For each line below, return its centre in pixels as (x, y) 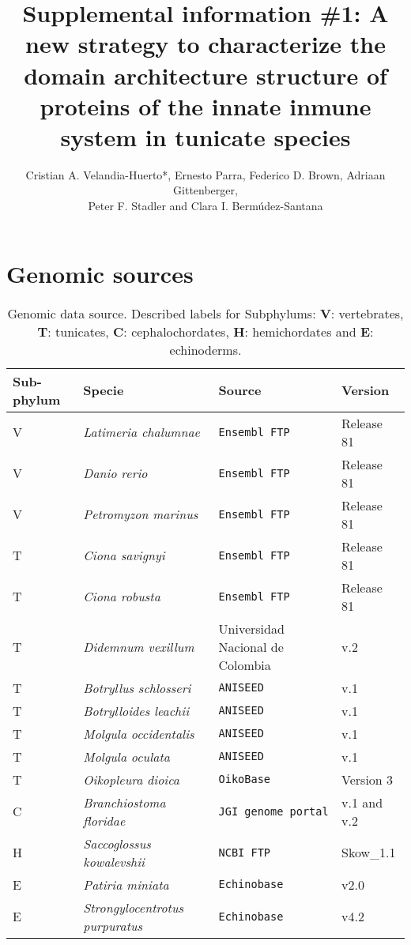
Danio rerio (115, 473)
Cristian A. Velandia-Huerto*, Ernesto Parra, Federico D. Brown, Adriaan (205, 174)
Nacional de (251, 646)
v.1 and (362, 802)
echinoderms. (205, 349)
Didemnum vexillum (139, 646)
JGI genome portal (273, 811)
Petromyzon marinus (141, 514)
